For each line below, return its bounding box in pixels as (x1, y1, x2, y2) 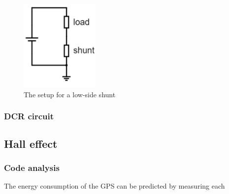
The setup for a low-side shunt (24, 89, 116, 99)
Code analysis (4, 161, 60, 173)
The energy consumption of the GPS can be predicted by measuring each (4, 181, 225, 191)
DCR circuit (4, 110, 54, 122)
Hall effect (4, 136, 58, 151)
